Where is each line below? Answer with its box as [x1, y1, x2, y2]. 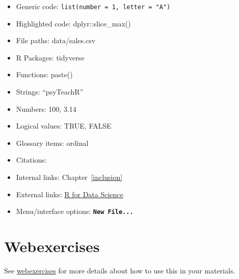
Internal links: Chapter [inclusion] [16, 172, 123, 182]
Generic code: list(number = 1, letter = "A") [16, 1, 171, 11]
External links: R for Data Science [16, 189, 123, 199]
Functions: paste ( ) [16, 69, 73, 80]
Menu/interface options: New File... [16, 206, 134, 216]
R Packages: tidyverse [16, 52, 85, 63]
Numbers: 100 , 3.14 [16, 103, 76, 114]
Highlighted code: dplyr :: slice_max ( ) [16, 18, 131, 28]
